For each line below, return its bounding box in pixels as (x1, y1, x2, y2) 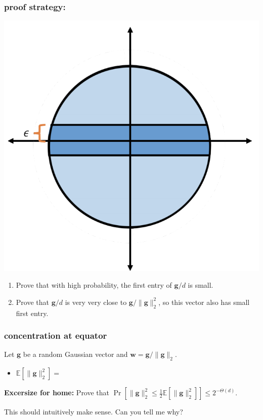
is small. (188, 280, 213, 290)
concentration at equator (4, 329, 107, 342)
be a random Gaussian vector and (23, 349, 128, 359)
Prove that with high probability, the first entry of (16, 280, 172, 290)
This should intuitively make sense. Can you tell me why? (4, 406, 183, 417)
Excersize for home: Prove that (4, 387, 110, 398)
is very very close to (65, 296, 127, 307)
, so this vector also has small (158, 296, 250, 307)
